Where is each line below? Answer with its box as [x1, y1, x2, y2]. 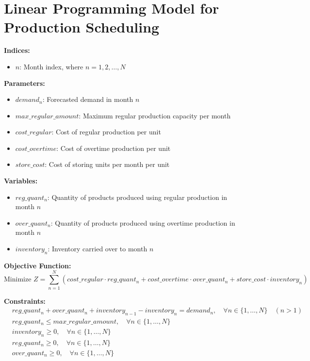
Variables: [4, 176, 38, 186]
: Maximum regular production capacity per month [79, 110, 231, 120]
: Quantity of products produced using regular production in [47, 192, 228, 202]
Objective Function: [4, 260, 71, 270]
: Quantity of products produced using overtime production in [50, 217, 235, 228]
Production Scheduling [4, 17, 160, 37]
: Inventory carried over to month [48, 244, 147, 254]
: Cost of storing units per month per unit [45, 159, 170, 169]
